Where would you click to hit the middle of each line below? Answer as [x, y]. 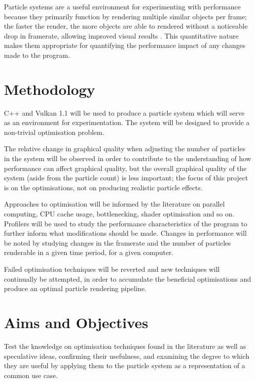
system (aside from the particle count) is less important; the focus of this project [126, 178]
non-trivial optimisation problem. [54, 132]
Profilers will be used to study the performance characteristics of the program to [126, 223]
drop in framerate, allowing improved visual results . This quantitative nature [121, 35]
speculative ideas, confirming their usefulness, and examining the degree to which [127, 356]
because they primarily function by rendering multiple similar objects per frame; [126, 16]
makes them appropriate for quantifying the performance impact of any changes [125, 45]
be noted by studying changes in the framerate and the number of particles [118, 242]
